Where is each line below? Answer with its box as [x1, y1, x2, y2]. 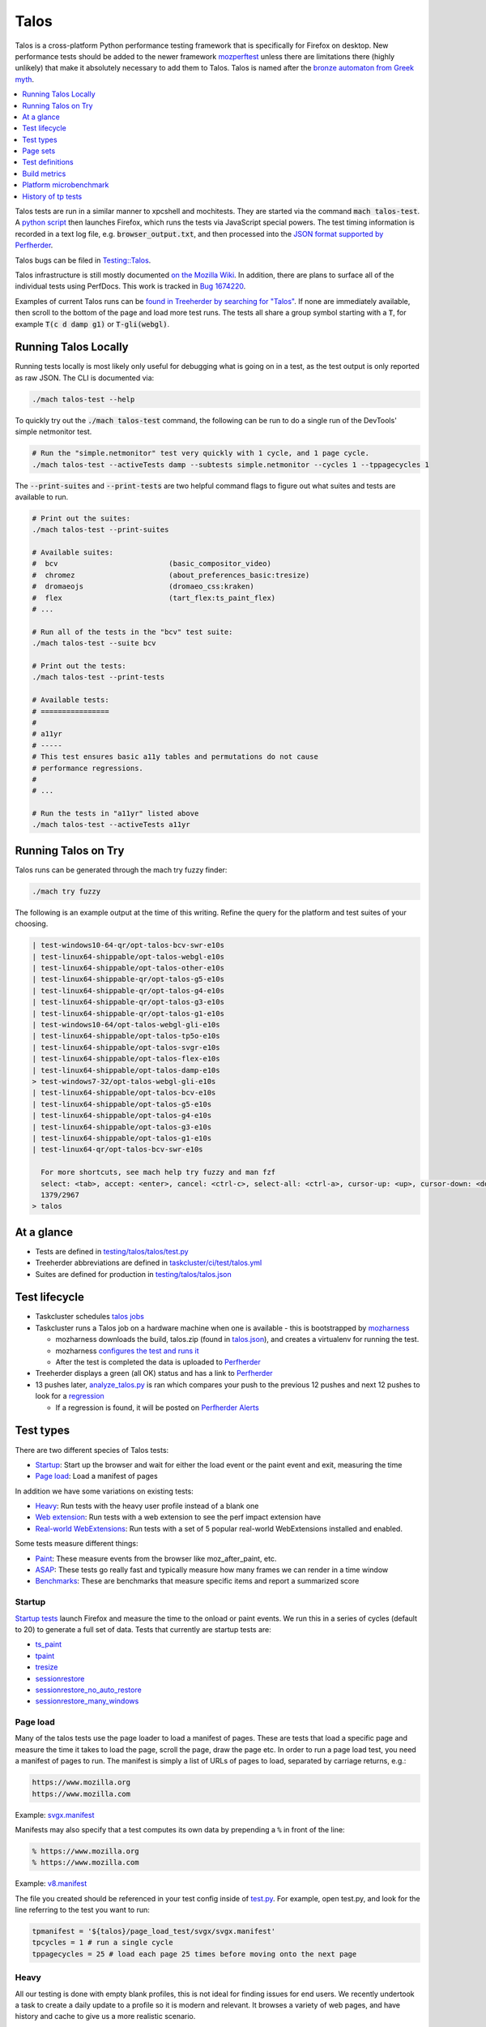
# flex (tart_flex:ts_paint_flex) [32, 593, 276, 602]
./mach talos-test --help [32, 394, 135, 404]
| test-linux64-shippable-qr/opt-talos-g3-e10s [32, 997, 224, 1007]
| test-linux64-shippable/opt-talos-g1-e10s [32, 1133, 212, 1142]
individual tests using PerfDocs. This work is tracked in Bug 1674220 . [15, 281, 246, 291]
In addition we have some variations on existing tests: [15, 1486, 194, 1496]
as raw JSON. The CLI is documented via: [15, 373, 155, 383]
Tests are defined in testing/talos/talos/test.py [35, 1246, 190, 1256]
